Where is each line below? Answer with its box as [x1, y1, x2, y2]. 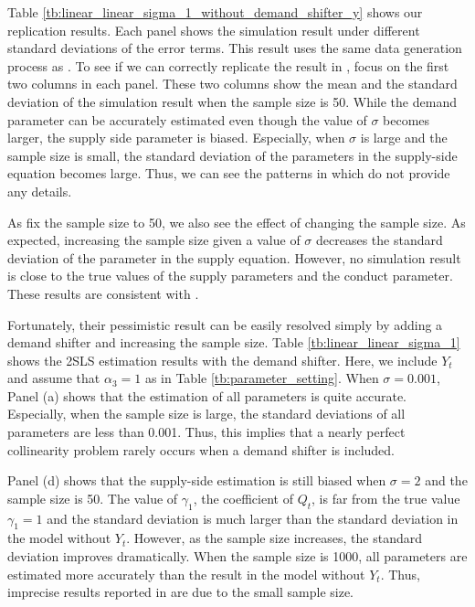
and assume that [7, 368, 100, 388]
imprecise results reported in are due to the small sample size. [7, 582, 354, 602]
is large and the [360, 128, 448, 147]
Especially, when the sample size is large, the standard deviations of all [7, 404, 406, 423]
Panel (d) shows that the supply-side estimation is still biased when [7, 471, 386, 490]
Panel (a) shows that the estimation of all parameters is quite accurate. [7, 386, 406, 405]
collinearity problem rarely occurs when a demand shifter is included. [7, 440, 395, 459]
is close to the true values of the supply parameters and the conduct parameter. [7, 266, 453, 285]
